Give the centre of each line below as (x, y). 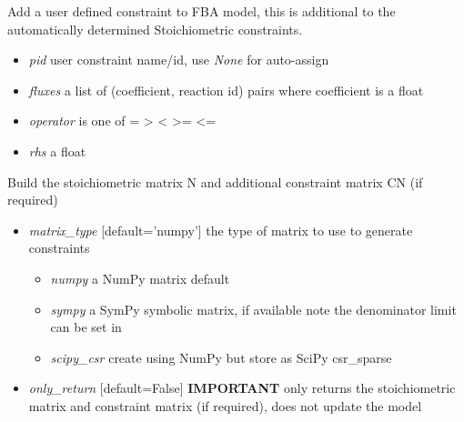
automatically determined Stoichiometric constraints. (155, 29)
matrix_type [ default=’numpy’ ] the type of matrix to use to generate (221, 230)
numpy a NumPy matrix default (140, 278)
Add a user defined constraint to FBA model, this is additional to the (202, 11)
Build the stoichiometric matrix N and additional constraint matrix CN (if (215, 181)
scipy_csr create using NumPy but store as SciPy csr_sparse (221, 357)
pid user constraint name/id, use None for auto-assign (179, 60)
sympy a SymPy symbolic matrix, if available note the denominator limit (253, 309)
